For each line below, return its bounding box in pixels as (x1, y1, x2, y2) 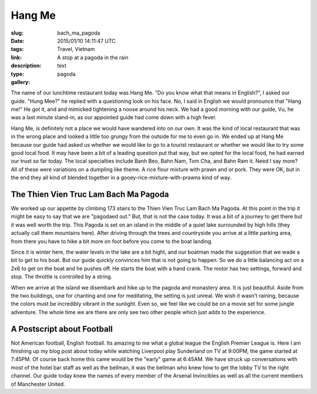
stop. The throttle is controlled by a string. (11, 273, 113, 280)
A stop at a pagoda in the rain (57, 53, 129, 61)
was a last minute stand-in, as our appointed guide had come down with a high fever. (11, 114, 217, 121)
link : (11, 53, 22, 61)
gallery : (11, 78, 31, 85)
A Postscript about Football (11, 324, 113, 334)
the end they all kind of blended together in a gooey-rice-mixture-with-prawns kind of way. (11, 174, 232, 181)
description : (11, 62, 42, 69)
